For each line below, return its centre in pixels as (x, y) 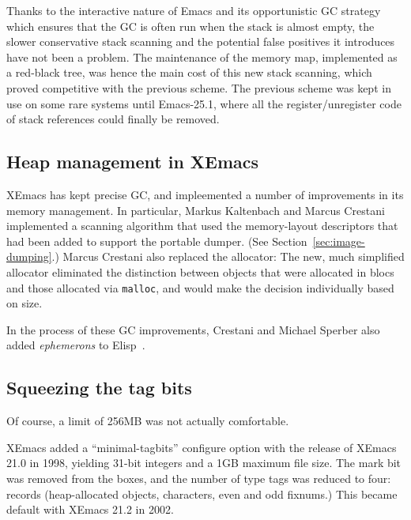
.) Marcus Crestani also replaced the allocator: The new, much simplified (228, 256)
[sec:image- (339, 241)
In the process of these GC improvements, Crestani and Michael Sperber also (193, 329)
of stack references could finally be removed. (113, 119)
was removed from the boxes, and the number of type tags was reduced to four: (199, 478)
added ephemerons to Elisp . (76, 345)
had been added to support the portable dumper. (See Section (157, 241)
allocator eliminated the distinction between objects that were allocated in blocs (200, 271)
